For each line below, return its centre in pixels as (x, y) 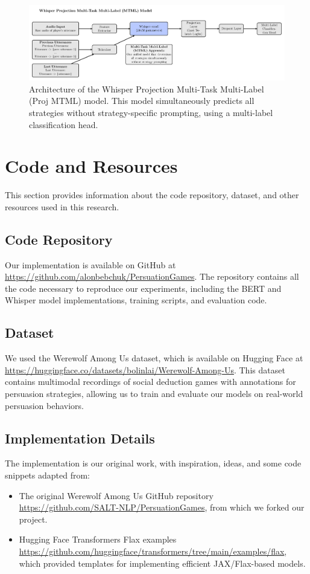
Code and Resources (91, 166)
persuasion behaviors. (44, 405)
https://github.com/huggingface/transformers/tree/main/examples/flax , (153, 551)
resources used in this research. (62, 206)
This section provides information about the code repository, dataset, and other (152, 195)
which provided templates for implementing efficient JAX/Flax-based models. (162, 563)
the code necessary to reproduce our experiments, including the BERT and (143, 288)
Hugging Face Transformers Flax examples (98, 539)
